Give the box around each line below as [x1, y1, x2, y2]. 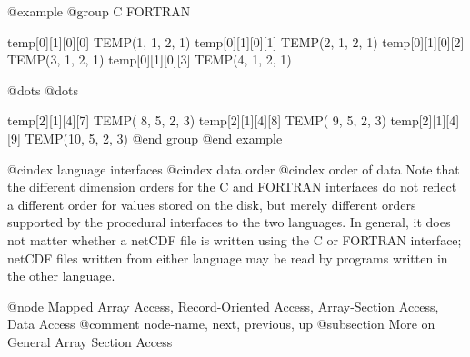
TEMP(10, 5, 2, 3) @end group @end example [25, 128, 283, 147]
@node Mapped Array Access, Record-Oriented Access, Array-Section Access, [7, 296, 439, 315]
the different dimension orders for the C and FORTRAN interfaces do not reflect [7, 177, 457, 196]
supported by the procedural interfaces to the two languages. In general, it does [7, 213, 451, 232]
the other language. [7, 266, 115, 285]
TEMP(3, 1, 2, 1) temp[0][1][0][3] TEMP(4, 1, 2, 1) [7, 50, 292, 69]
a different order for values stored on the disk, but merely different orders [7, 194, 416, 213]
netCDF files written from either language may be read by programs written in [7, 248, 448, 267]
